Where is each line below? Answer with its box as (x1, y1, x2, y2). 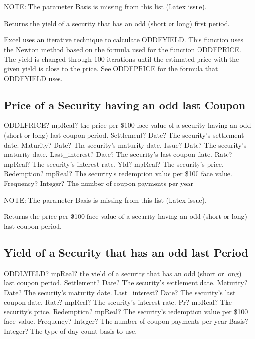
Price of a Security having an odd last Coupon (4, 97, 246, 112)
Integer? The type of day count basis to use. (4, 326, 137, 336)
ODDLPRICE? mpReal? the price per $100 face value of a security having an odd (4, 120, 251, 130)
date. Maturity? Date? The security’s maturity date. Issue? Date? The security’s (4, 139, 247, 150)
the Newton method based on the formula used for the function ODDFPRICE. (4, 44, 241, 54)
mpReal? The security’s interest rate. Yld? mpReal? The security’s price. (4, 158, 224, 169)
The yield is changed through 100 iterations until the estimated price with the (4, 54, 239, 64)
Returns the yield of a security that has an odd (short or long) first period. (4, 18, 230, 28)
